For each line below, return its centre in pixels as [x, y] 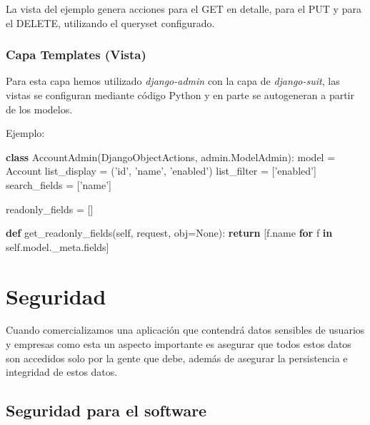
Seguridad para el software [106, 410]
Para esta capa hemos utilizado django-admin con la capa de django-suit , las [173, 81]
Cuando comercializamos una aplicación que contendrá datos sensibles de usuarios [185, 330]
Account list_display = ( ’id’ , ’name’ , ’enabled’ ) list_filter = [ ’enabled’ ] [161, 171]
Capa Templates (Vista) [76, 55]
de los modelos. [39, 109]
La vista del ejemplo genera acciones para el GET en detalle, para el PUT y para [184, 9]
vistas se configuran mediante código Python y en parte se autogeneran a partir [180, 95]
